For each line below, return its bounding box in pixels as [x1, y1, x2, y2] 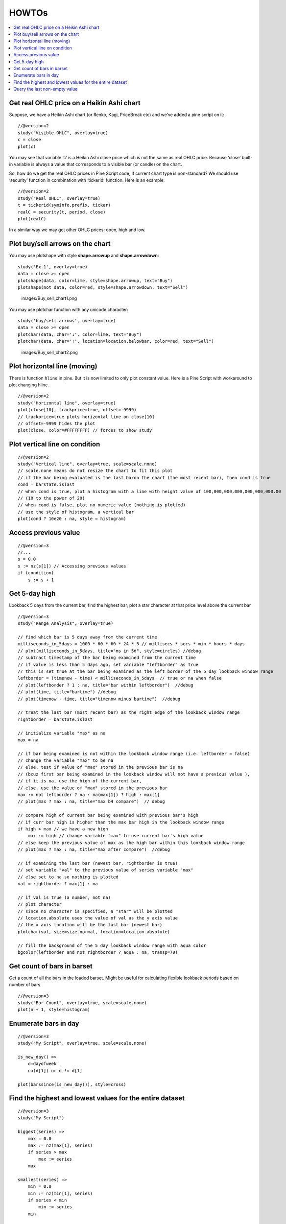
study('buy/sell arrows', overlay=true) [18, 318, 116, 324]
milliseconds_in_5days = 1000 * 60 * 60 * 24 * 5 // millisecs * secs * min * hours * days [18, 641, 245, 647]
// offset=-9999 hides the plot [18, 421, 95, 426]
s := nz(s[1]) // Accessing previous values [18, 563, 127, 569]
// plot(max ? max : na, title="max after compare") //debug [18, 847, 170, 852]
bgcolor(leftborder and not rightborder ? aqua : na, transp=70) [18, 950, 178, 955]
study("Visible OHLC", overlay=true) [18, 130, 109, 136]
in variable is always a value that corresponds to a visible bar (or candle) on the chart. [9, 162, 182, 167]
